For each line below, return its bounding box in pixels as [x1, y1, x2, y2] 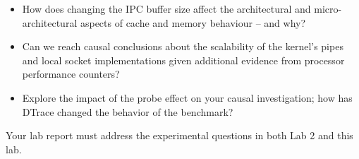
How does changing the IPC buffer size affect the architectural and [22, 1, 311, 16]
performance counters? [22, 66, 120, 81]
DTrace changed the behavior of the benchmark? [22, 104, 233, 119]
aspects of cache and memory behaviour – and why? [80, 15, 306, 30]
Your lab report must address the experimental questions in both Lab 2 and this [6, 128, 353, 143]
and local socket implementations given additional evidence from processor [22, 52, 345, 67]
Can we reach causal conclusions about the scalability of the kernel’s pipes [22, 39, 343, 54]
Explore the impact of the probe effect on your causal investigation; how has [22, 90, 353, 105]
